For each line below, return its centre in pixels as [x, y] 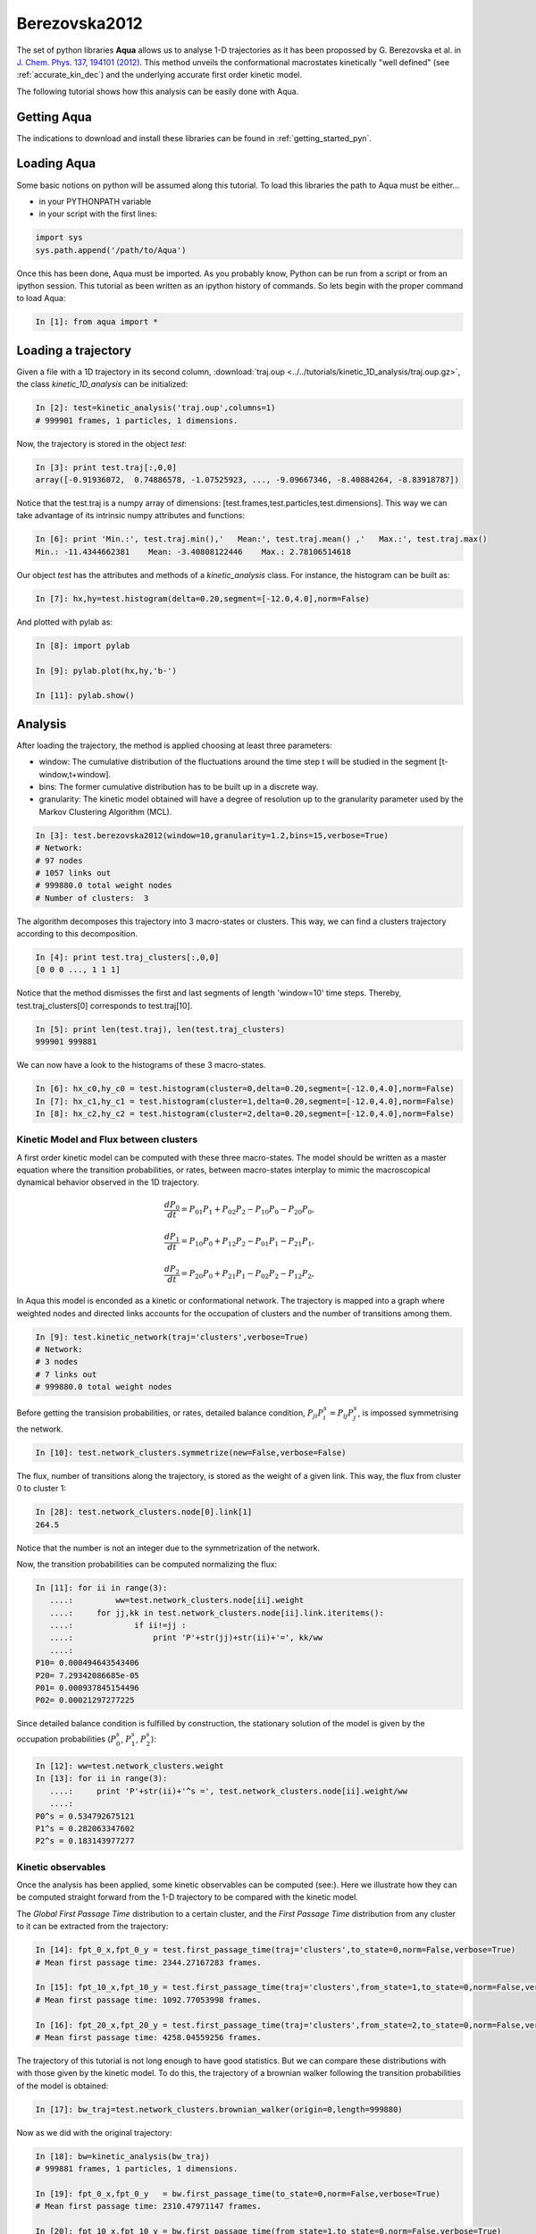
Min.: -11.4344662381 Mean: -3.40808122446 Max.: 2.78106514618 [193, 551]
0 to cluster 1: [42, 1489]
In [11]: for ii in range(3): [101, 1587]
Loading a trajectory [74, 350]
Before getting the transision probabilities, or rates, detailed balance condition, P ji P [170, 1414]
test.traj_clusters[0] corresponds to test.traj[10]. [105, 1005]
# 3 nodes [57, 1362]
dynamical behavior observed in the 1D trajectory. [108, 1182]
